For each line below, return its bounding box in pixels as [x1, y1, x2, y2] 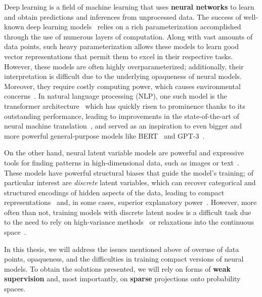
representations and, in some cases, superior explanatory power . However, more [4, 197, 257, 207]
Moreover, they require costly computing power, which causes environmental [4, 80, 241, 91]
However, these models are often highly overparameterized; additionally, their [4, 61, 244, 71]
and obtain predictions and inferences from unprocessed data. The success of [4, 11, 241, 22]
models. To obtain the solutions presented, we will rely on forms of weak [4, 263, 231, 274]
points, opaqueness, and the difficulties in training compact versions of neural [4, 253, 244, 264]
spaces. [4, 283, 26, 294]
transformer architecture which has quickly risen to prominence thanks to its [4, 100, 245, 111]
